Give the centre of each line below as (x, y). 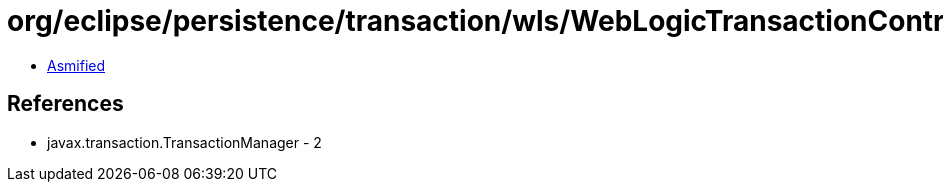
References (65, 104)
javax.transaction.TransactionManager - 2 (184, 142)
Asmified (76, 65)
